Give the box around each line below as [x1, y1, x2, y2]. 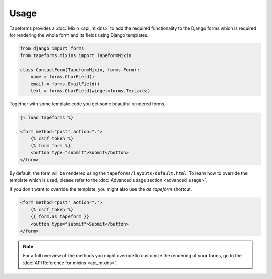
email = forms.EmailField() [30, 81, 100, 87]
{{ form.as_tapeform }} [30, 214, 89, 219]
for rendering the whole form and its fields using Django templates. [9, 32, 149, 38]
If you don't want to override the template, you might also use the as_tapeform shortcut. [9, 186, 192, 192]
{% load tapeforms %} [20, 115, 74, 121]
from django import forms [20, 45, 84, 51]
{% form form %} [30, 143, 71, 148]
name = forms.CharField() [30, 74, 95, 80]
